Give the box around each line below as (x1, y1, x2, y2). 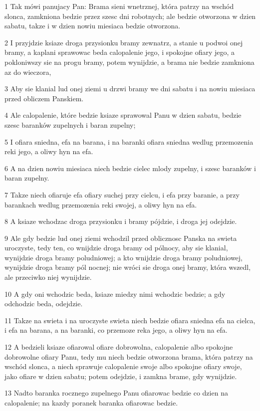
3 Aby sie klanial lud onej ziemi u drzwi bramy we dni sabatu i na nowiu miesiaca (4, 83, 256, 94)
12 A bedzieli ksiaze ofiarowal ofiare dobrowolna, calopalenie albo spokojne (4, 342, 233, 352)
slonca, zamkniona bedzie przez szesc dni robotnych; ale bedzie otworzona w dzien (4, 10, 256, 21)
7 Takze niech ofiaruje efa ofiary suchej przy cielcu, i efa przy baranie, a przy (4, 189, 240, 200)
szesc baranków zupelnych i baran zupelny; (4, 119, 136, 130)
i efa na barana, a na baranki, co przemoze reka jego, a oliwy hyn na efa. (4, 325, 228, 335)
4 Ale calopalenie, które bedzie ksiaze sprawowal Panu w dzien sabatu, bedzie (4, 110, 242, 120)
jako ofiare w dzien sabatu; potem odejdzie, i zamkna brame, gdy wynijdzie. (4, 371, 237, 381)
